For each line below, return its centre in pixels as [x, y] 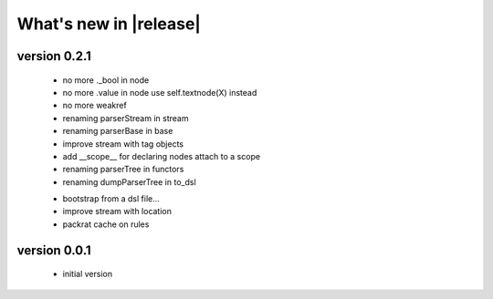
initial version [88, 274]
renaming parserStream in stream [126, 118]
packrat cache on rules [106, 224]
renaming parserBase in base [118, 131]
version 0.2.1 [54, 56]
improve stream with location [117, 211]
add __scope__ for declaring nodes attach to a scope [161, 156]
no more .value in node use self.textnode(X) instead [160, 92]
